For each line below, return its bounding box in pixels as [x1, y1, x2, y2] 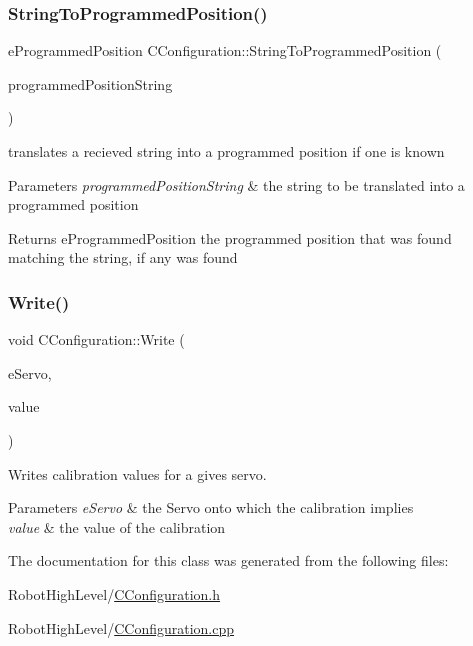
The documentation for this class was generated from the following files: [8, 550, 449, 571]
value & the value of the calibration [8, 516, 226, 537]
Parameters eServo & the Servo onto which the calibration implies [8, 497, 414, 518]
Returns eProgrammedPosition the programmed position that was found [8, 227, 452, 248]
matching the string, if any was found [8, 247, 238, 268]
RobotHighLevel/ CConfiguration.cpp [8, 617, 235, 638]
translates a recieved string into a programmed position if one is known [8, 141, 445, 161]
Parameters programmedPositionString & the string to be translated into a [8, 174, 465, 195]
